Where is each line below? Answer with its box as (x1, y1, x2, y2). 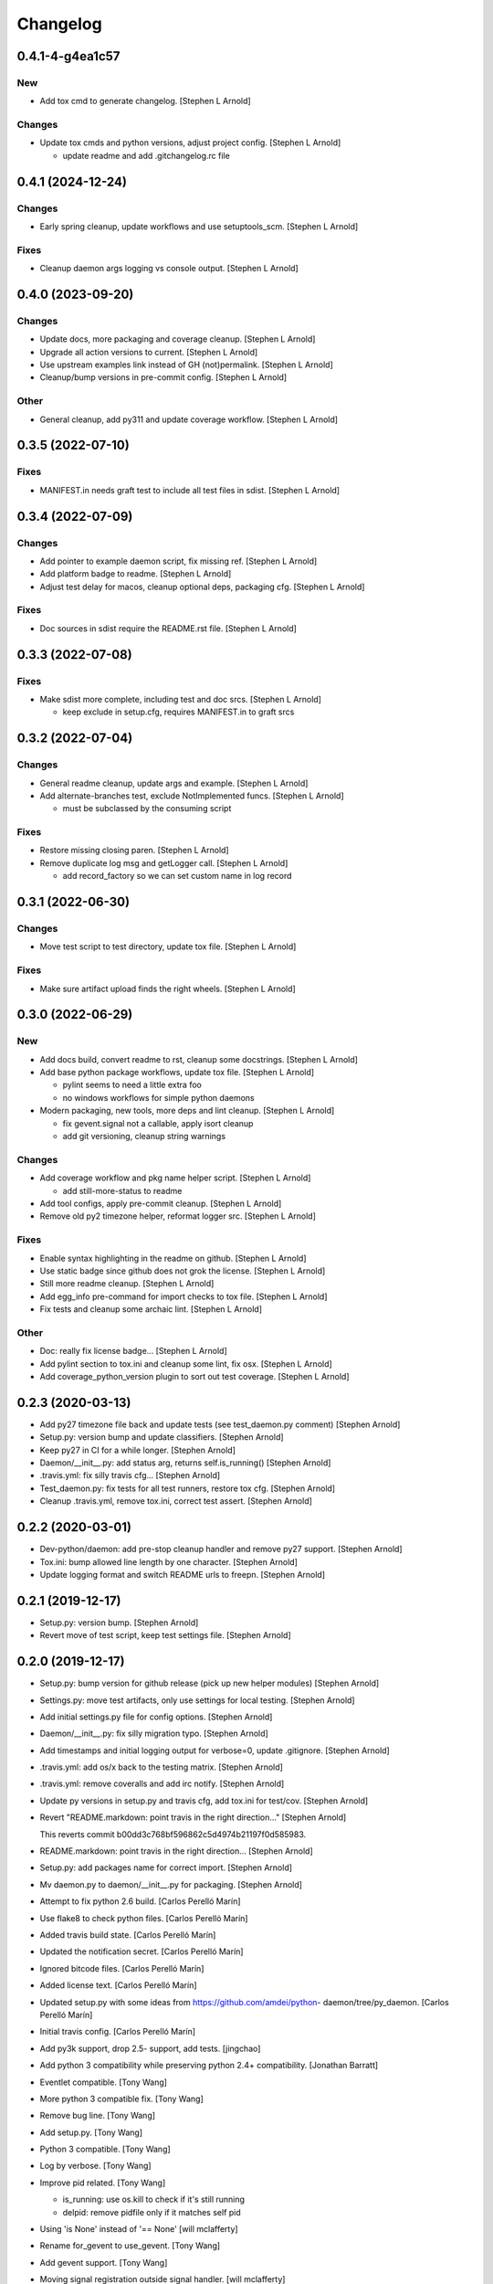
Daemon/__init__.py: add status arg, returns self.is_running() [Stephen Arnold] (39, 1457, 331, 1468)
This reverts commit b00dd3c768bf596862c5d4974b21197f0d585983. (39, 1828, 307, 1840)
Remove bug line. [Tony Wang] (39, 2110, 155, 2121)
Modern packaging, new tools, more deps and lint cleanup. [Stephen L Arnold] (39, 1105, 335, 1116)
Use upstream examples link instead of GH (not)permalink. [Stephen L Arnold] (39, 359, 333, 370)
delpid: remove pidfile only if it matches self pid (62, 2206, 241, 2217)
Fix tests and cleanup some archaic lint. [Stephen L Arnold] (39, 1304, 263, 1315)
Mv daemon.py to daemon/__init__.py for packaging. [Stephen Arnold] (39, 1878, 303, 1890)
